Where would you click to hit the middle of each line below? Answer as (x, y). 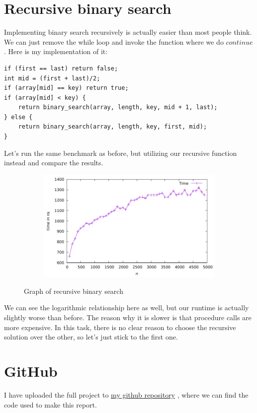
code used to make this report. (50, 404)
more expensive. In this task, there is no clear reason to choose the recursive (120, 327)
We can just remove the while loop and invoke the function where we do (114, 41)
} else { (18, 117)
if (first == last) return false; (61, 68)
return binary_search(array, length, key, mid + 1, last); (118, 107)
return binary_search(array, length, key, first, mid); (113, 127)
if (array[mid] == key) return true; (66, 88)
